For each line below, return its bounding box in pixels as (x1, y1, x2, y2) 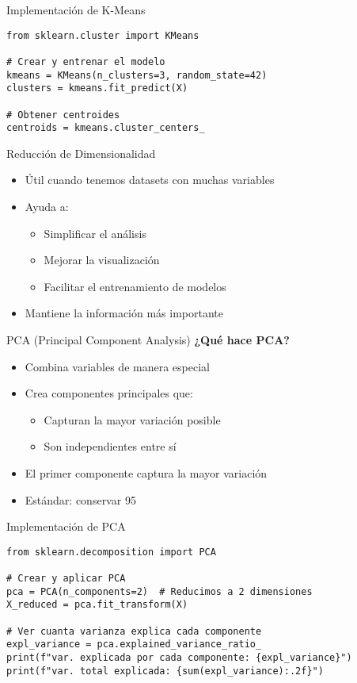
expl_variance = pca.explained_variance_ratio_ (6, 639, 262, 650)
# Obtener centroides (6, 109, 120, 121)
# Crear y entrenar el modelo (6, 56, 165, 67)
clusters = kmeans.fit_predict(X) (6, 82, 188, 94)
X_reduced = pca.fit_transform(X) (6, 599, 188, 611)
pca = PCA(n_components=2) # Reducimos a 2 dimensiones (6, 585, 313, 597)
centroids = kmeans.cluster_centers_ (6, 122, 205, 134)
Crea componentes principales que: (25, 385, 193, 401)
